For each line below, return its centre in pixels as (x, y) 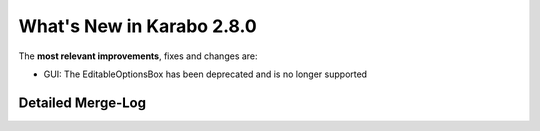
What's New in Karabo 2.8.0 (137, 26)
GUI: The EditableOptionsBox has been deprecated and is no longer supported (205, 74)
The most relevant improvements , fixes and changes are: (138, 56)
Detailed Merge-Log (82, 102)
